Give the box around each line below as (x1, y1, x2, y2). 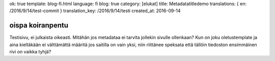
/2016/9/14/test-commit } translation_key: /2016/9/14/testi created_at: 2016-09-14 (9, 8, 181, 14)
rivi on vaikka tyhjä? (9, 49, 51, 55)
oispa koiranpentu (9, 21, 69, 30)
